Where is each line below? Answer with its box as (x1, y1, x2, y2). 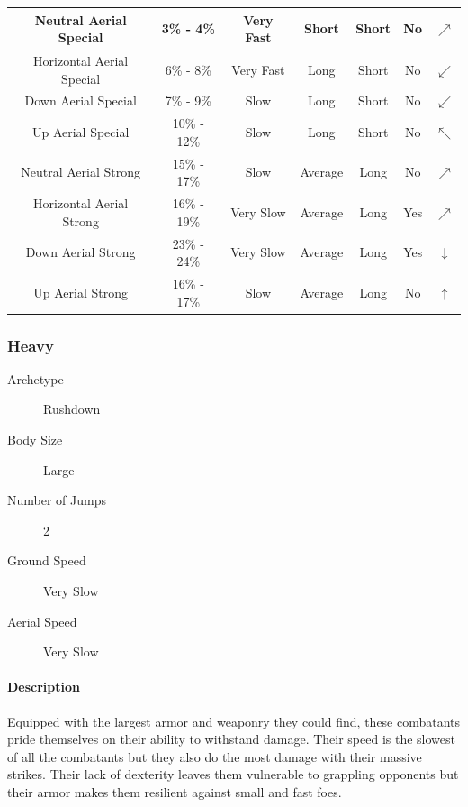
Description (7, 677, 81, 696)
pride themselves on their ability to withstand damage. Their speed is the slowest (7, 729, 456, 748)
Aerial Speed (7, 611, 77, 630)
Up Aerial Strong (33, 282, 128, 301)
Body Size (7, 430, 63, 449)
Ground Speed (7, 551, 86, 570)
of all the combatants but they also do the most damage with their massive (7, 747, 422, 766)
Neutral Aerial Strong (21, 162, 141, 181)
